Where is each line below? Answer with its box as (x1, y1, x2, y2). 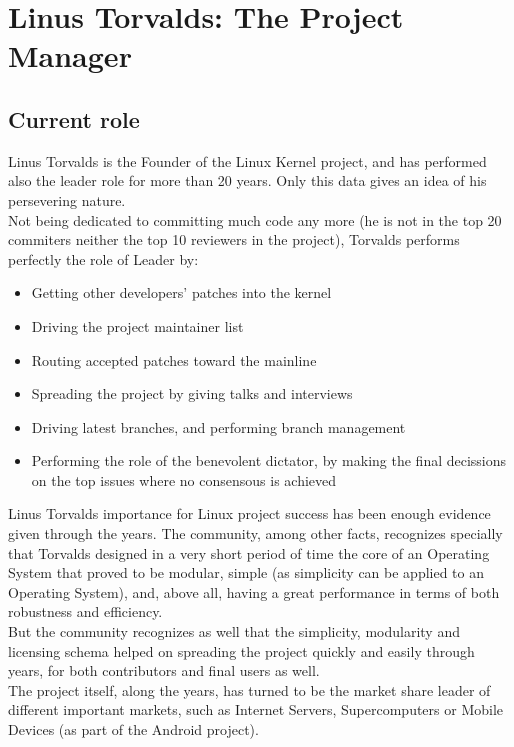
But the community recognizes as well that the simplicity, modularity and (8, 621, 460, 642)
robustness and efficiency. (8, 601, 163, 622)
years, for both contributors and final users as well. (8, 660, 320, 681)
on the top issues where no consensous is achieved (31, 469, 337, 490)
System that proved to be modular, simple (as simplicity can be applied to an (8, 562, 484, 583)
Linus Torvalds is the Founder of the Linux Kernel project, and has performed (8, 150, 487, 171)
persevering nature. (8, 189, 126, 210)
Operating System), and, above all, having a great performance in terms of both (8, 581, 500, 602)
